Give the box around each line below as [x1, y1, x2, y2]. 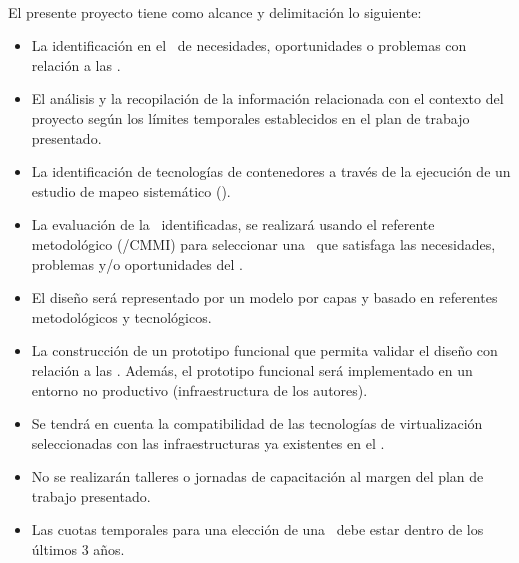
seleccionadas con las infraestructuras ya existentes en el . [31, 432, 385, 453]
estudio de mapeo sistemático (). [31, 180, 231, 201]
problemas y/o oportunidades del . [31, 253, 243, 274]
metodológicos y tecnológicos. [31, 306, 212, 327]
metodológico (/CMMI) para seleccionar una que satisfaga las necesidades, [31, 233, 496, 254]
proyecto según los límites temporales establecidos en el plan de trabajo [31, 107, 470, 128]
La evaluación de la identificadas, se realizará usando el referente [31, 214, 435, 235]
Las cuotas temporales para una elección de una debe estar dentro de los [31, 519, 484, 540]
